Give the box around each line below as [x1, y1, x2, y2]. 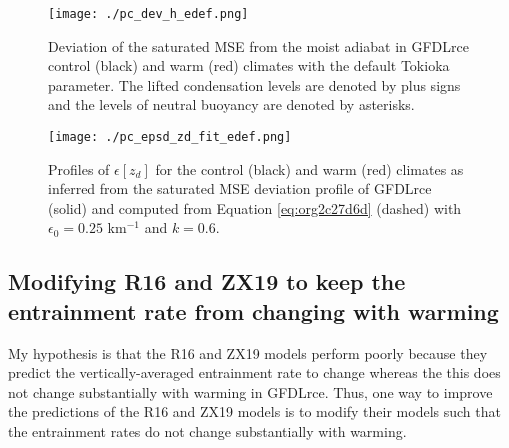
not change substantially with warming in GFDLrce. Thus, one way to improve [8, 381, 493, 402]
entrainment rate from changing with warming [8, 295, 499, 326]
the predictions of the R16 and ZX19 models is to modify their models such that [8, 401, 501, 422]
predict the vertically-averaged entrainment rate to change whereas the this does [8, 362, 501, 383]
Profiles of [48, 158, 110, 179]
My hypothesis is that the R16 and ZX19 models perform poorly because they [8, 342, 488, 363]
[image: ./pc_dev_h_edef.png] [48, 7, 249, 21]
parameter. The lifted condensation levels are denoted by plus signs [48, 74, 461, 95]
